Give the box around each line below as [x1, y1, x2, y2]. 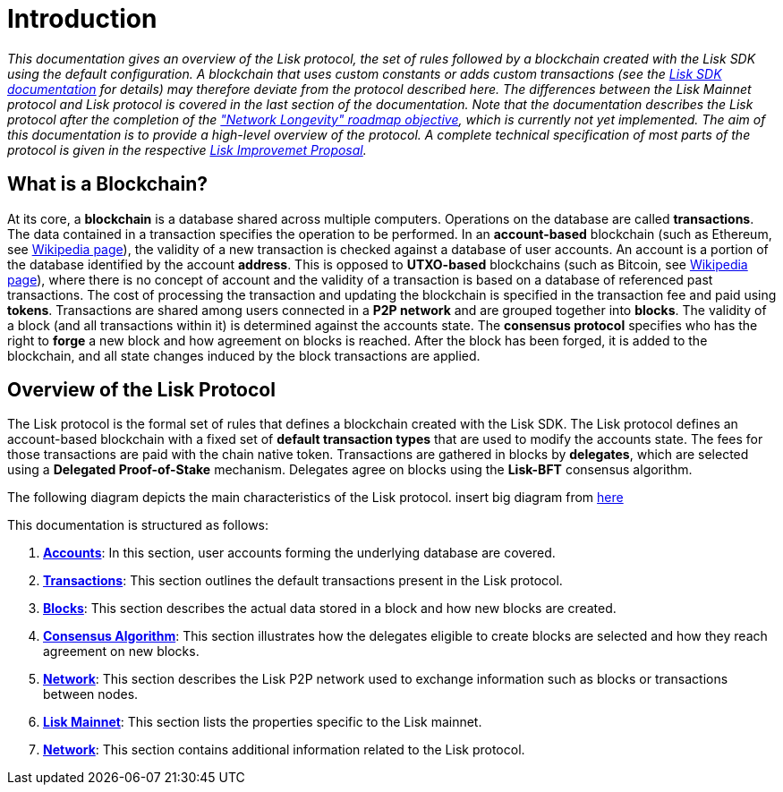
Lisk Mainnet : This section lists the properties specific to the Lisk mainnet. [43, 714, 482, 730]
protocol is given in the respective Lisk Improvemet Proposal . [7, 141, 367, 158]
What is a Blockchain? [7, 173, 208, 196]
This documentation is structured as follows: [7, 517, 269, 533]
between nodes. [43, 686, 139, 703]
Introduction [7, 4, 157, 34]
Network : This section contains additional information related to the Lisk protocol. [43, 742, 525, 758]
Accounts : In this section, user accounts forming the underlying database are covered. [43, 545, 556, 561]
